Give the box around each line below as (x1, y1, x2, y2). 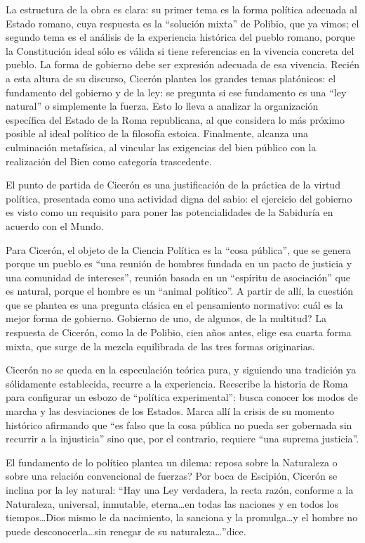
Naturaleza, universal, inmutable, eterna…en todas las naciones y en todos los (6, 496, 338, 511)
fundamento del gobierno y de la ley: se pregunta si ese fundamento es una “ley (6, 84, 347, 99)
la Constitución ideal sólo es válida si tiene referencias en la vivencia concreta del (6, 43, 354, 58)
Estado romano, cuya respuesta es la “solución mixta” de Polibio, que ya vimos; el (6, 15, 359, 30)
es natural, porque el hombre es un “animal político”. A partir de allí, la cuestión (6, 283, 354, 298)
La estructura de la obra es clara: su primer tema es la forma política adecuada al (6, 2, 357, 16)
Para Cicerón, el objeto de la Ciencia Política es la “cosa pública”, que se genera (6, 242, 351, 257)
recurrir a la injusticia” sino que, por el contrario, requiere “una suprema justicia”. (6, 431, 359, 446)
